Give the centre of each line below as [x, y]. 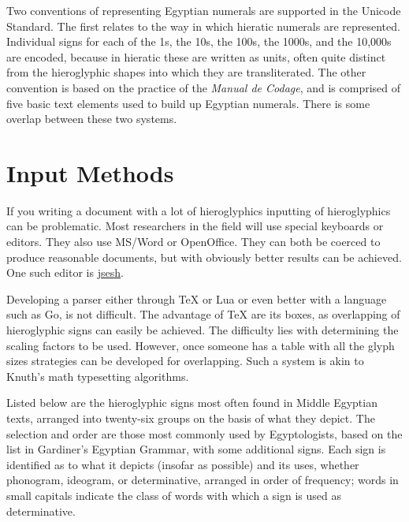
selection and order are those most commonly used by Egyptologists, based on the [204, 433]
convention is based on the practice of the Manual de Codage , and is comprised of [204, 87]
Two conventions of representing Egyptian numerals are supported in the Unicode [204, 10]
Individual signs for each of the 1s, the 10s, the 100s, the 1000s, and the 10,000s [199, 41]
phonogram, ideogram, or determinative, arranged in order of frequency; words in [203, 480]
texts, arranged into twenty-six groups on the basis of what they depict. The [191, 418]
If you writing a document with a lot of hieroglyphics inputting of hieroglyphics [199, 210]
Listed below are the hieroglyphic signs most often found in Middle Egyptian [192, 403]
